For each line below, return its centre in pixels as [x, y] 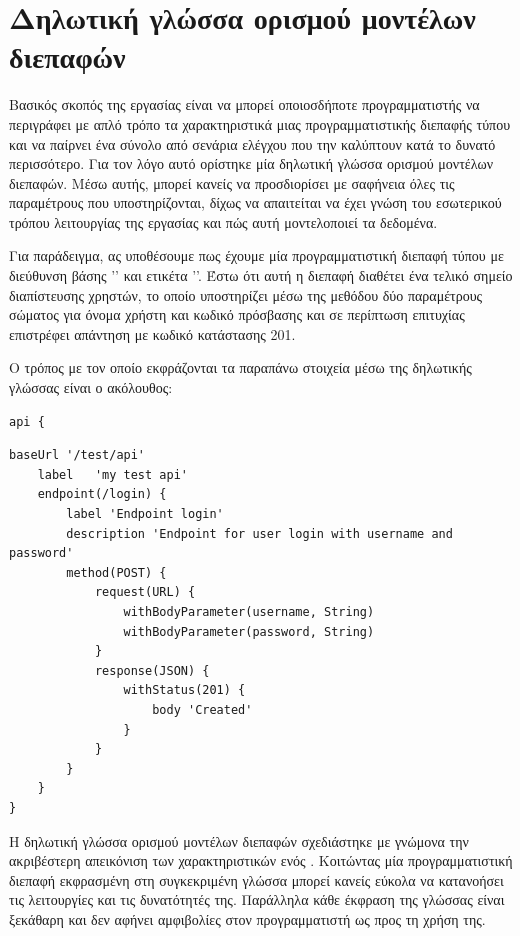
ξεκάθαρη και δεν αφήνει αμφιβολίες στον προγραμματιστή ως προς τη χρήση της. [247, 918]
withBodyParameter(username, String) [249, 611]
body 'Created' [202, 709]
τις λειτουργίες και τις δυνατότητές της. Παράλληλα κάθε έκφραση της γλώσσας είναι [257, 899]
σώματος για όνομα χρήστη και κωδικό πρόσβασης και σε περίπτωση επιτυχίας [237, 314]
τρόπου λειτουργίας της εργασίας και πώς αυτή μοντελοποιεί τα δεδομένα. [223, 221]
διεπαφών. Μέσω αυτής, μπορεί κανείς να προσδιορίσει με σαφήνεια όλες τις [232, 182]
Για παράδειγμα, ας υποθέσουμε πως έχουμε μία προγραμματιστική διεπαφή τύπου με [256, 255]
